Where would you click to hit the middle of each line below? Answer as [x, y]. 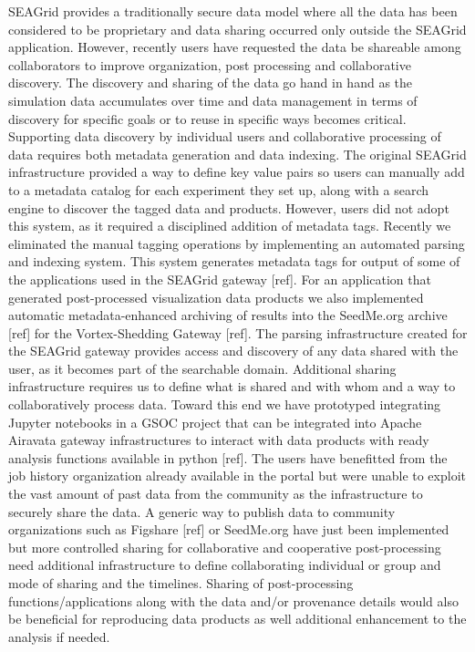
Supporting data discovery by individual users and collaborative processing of [225, 136]
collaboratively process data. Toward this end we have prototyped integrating [225, 404]
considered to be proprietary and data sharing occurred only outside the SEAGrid [237, 29]
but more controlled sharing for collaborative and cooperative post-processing [225, 547]
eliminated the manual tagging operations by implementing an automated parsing [237, 243]
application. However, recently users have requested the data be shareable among [235, 47]
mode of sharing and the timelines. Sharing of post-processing [181, 583]
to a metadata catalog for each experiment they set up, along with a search [219, 189]
